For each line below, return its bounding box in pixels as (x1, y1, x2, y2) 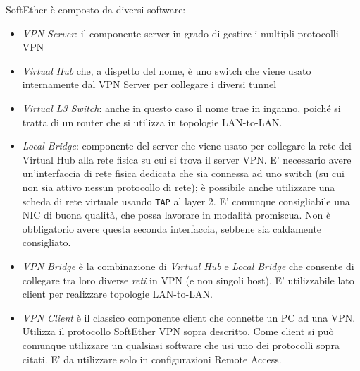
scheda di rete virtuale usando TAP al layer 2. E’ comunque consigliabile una (22, 193, 350, 208)
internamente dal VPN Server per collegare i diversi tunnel (22, 77, 277, 92)
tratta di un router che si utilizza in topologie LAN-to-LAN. (22, 114, 283, 129)
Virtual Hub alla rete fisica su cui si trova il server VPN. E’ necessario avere (22, 152, 352, 166)
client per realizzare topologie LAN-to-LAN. (22, 286, 213, 301)
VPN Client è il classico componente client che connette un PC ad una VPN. (22, 310, 356, 324)
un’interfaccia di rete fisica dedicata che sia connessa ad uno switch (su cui (22, 166, 345, 181)
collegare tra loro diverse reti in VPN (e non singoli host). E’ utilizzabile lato (22, 272, 354, 287)
